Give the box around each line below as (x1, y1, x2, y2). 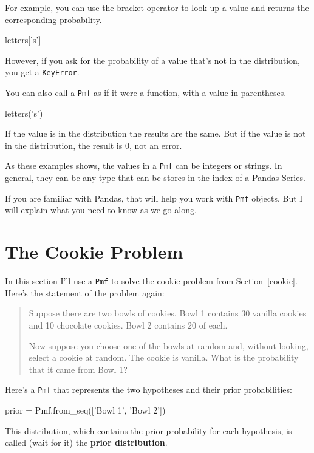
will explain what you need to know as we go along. (5, 203, 197, 216)
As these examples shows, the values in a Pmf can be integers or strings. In (5, 159, 282, 172)
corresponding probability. (5, 13, 102, 26)
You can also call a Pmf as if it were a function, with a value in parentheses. (5, 86, 287, 99)
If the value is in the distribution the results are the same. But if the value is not (5, 127, 306, 140)
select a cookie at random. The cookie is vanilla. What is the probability (29, 351, 299, 364)
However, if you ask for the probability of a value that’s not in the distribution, (5, 53, 300, 66)
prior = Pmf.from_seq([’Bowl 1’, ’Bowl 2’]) (5, 403, 166, 416)
